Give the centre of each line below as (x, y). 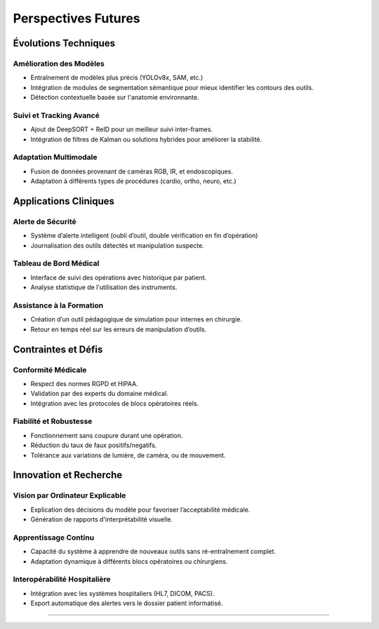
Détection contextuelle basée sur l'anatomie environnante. (115, 98)
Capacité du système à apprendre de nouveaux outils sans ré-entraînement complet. (153, 552)
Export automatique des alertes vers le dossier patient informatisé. (127, 603)
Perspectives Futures (77, 18)
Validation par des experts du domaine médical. (99, 394)
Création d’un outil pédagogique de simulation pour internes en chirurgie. (136, 319)
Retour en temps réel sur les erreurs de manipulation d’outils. (119, 329)
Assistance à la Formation (58, 305)
